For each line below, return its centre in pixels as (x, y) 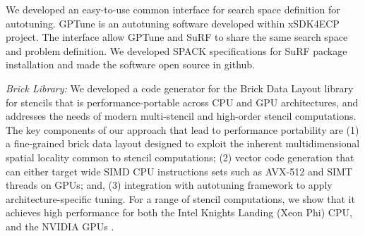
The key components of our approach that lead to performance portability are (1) (182, 129)
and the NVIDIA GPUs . (60, 226)
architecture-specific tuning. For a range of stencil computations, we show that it (180, 198)
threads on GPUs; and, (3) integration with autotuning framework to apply (169, 185)
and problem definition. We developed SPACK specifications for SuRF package (176, 50)
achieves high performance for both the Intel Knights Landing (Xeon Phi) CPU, (179, 212)
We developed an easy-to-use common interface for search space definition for (173, 9)
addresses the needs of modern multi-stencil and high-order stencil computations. (181, 116)
